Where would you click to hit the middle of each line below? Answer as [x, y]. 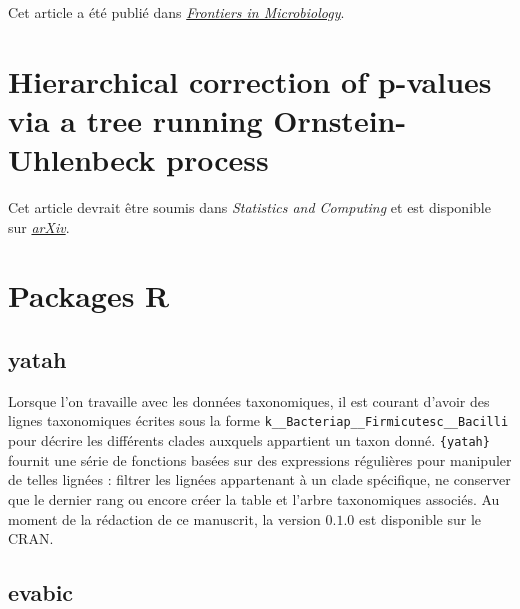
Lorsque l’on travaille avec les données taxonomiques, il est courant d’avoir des [249, 400]
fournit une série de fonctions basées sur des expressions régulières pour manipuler [260, 459]
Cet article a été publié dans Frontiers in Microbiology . [176, 12]
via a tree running [135, 119]
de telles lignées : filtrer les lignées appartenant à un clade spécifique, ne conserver [259, 479]
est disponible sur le [420, 518]
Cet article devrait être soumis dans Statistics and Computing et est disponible [249, 207]
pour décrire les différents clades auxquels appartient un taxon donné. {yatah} [249, 440]
